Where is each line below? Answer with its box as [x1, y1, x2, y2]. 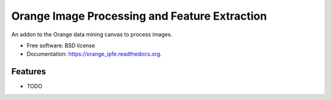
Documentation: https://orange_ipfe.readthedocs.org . [26, 50, 162, 58]
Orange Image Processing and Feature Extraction [11, 9, 267, 23]
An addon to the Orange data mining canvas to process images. [11, 31, 173, 38]
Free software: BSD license [26, 42, 95, 49]
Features [11, 66, 46, 77]
